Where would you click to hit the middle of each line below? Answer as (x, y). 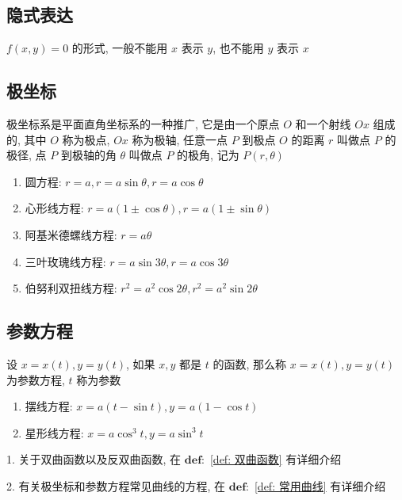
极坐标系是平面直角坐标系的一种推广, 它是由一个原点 (143, 124)
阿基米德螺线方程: (71, 234)
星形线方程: (54, 432)
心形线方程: (54, 208)
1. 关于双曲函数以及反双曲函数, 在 (94, 459)
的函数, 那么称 (250, 363)
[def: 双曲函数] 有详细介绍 (276, 459)
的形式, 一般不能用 (120, 48)
